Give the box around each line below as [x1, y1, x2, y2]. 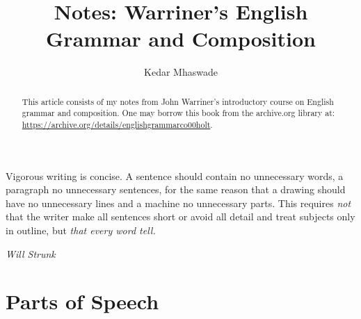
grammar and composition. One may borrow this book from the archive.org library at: [22, 107, 335, 119]
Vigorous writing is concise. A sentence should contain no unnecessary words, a [6, 168, 344, 183]
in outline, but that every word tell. [6, 223, 156, 238]
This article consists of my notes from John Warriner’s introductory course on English [22, 95, 334, 107]
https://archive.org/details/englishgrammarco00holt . [22, 119, 213, 131]
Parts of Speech [6, 287, 159, 316]
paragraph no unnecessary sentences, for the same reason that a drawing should [6, 182, 346, 197]
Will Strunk [6, 246, 56, 261]
